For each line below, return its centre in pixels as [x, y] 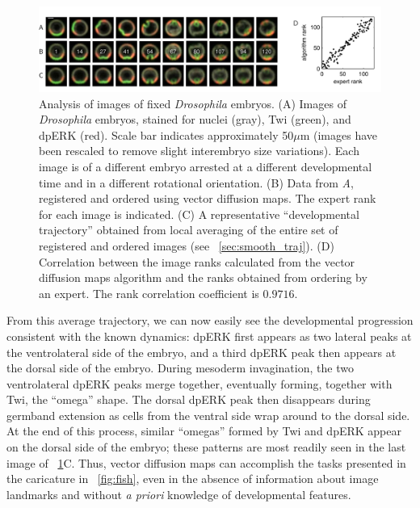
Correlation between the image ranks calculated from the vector [197, 261]
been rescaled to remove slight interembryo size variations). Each [199, 151]
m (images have [339, 134]
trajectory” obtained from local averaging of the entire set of [189, 230]
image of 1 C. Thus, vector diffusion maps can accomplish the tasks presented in [206, 462]
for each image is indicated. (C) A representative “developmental [199, 214]
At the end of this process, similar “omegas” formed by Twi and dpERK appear [204, 431]
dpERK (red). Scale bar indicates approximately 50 [166, 134]
